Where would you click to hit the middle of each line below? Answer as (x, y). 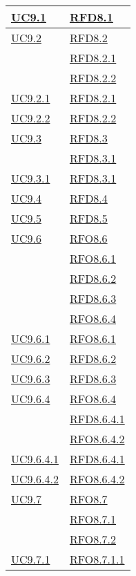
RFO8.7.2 (93, 539)
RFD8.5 (88, 218)
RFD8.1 (91, 17)
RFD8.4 (88, 198)
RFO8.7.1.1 (97, 559)
